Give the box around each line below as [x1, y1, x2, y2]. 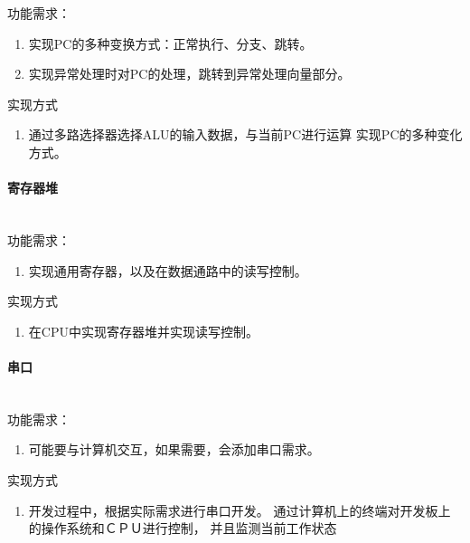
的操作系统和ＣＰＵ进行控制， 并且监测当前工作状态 [28, 519, 337, 538]
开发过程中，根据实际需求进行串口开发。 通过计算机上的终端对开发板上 [28, 500, 451, 519]
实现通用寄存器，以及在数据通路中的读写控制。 [28, 261, 307, 280]
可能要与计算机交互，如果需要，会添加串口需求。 [28, 440, 320, 459]
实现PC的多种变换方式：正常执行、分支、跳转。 [28, 33, 313, 52]
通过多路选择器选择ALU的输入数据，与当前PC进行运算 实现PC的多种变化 [28, 125, 463, 144]
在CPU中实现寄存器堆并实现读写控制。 [28, 321, 258, 340]
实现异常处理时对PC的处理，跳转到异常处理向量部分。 [28, 64, 351, 83]
